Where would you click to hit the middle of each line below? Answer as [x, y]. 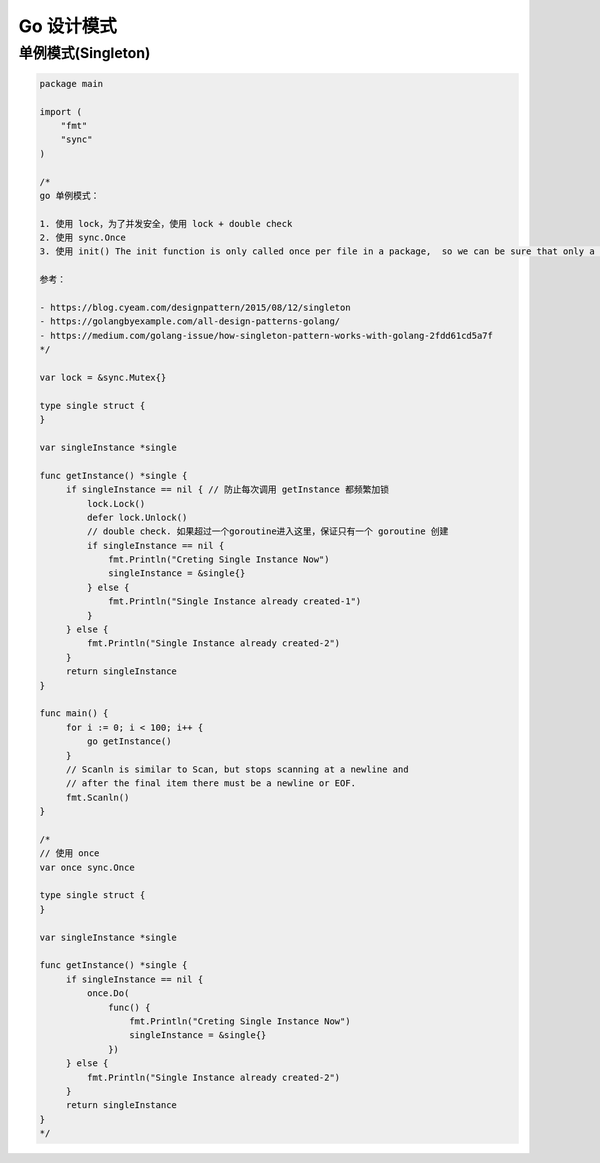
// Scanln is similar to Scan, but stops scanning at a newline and [237, 769]
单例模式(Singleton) [84, 53]
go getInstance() [129, 741]
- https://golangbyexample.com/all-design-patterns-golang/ [190, 321]
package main [71, 83]
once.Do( [108, 993]
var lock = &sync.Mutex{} [103, 377]
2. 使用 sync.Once [83, 238]
